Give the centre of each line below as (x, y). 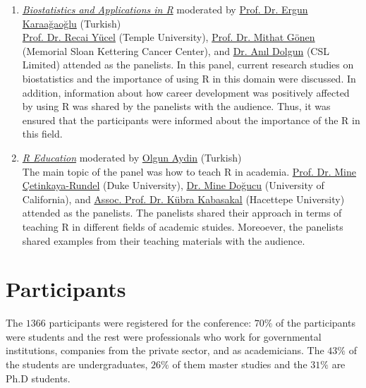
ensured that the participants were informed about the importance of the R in (191, 120)
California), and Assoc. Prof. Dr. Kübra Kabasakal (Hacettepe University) (183, 199)
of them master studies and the (240, 364)
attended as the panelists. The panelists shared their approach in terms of (182, 213)
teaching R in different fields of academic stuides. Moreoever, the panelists (183, 226)
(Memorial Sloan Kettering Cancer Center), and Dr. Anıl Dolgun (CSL (176, 50)
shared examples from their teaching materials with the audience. (164, 240)
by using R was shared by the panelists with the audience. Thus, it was (176, 106)
